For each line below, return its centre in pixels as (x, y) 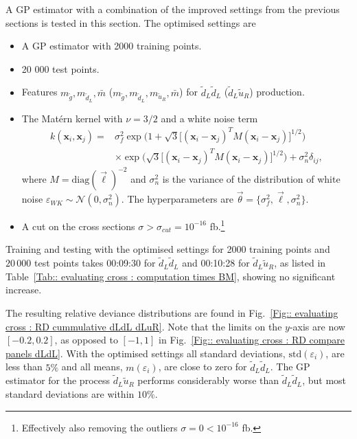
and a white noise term (209, 118)
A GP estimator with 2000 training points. (112, 46)
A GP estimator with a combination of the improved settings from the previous (173, 9)
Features (39, 92)
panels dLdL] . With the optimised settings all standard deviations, (146, 353)
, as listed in (300, 263)
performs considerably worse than (208, 380)
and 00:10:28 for (216, 263)
